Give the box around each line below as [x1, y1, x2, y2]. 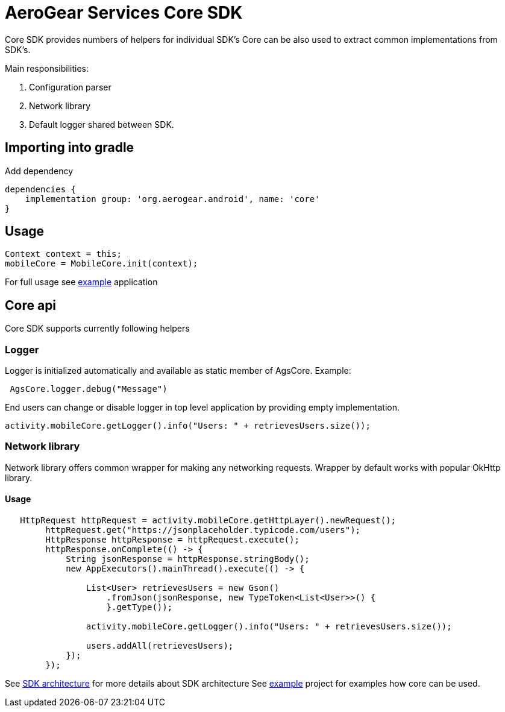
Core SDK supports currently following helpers [5, 323, 190, 334]
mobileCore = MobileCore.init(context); [5, 259, 198, 269]
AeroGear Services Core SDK [5, 2, 243, 23]
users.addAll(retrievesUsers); [86, 641, 234, 651]
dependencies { [5, 184, 77, 194]
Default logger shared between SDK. [29, 119, 174, 130]
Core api [5, 297, 57, 313]
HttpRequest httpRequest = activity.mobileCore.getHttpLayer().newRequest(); [20, 515, 397, 525]
